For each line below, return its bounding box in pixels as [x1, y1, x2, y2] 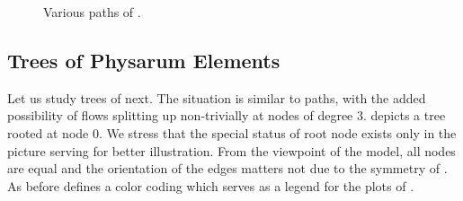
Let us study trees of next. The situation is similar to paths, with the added [7, 88, 426, 107]
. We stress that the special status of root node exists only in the [98, 123, 457, 142]
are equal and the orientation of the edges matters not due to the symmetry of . [7, 159, 448, 178]
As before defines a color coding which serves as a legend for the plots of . [7, 176, 414, 195]
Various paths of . [43, 3, 141, 21]
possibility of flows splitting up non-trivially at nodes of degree [7, 106, 353, 125]
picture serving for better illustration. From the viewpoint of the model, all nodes [7, 141, 456, 160]
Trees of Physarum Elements [7, 46, 280, 74]
